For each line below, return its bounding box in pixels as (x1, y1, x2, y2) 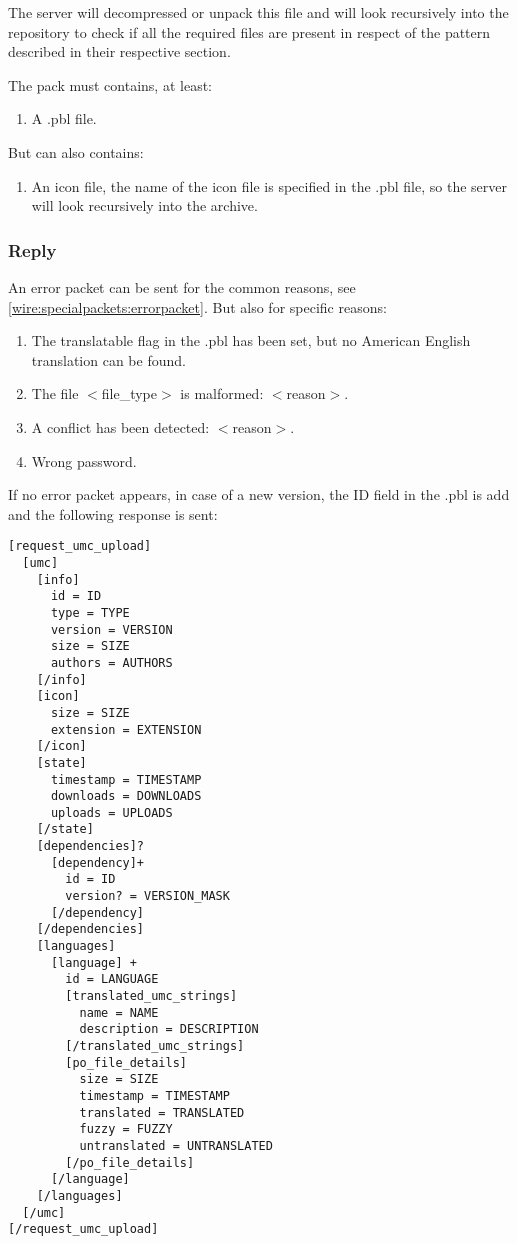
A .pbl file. (31, 108, 97, 129)
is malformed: (180, 383, 264, 404)
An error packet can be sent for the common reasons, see (8, 276, 356, 297)
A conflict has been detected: (31, 416, 210, 437)
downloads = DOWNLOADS (50, 789, 202, 804)
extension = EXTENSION (50, 722, 202, 737)
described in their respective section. (8, 41, 231, 62)
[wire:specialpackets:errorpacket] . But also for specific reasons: (8, 296, 387, 317)
